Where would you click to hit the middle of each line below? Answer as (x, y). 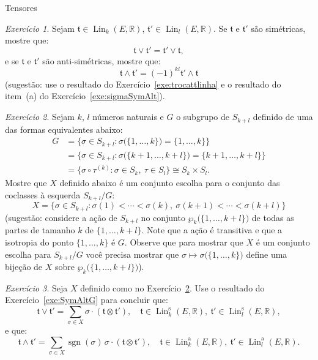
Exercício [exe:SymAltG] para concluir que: (87, 300)
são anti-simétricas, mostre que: (102, 60)
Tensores (21, 7)
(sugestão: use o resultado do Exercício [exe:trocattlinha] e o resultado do (143, 84)
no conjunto (163, 217)
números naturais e (128, 117)
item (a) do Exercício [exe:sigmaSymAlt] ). (85, 96)
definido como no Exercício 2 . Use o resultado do (172, 287)
